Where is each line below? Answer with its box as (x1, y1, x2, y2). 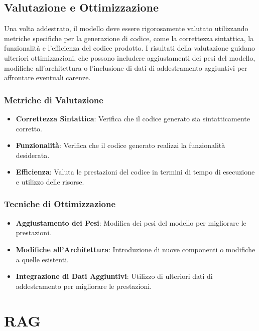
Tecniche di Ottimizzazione (4, 198, 116, 210)
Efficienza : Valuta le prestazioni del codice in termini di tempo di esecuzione (16, 167, 255, 177)
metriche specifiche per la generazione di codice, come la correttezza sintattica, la (4, 33, 254, 43)
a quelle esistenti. (16, 254, 69, 264)
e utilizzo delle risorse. (16, 176, 84, 187)
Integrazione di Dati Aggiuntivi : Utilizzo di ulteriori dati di (16, 271, 213, 281)
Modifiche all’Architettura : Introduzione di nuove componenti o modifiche (16, 244, 255, 254)
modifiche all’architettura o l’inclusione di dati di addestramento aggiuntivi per (4, 62, 247, 73)
